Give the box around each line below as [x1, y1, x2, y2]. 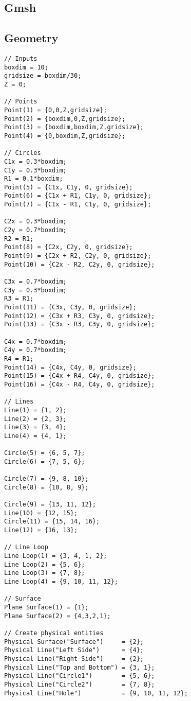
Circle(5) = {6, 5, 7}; [4, 449, 85, 457]
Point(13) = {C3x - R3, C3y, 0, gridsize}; [4, 321, 155, 328]
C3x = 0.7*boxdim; [4, 278, 67, 286]
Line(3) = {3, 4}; [4, 424, 67, 431]
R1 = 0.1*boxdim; [4, 175, 63, 183]
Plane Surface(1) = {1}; [4, 603, 89, 611]
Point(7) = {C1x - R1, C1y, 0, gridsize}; [4, 201, 151, 208]
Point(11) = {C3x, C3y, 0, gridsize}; [4, 304, 137, 311]
